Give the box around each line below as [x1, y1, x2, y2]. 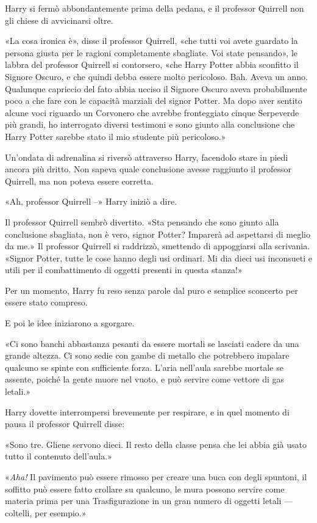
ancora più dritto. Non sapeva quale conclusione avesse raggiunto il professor [5, 163, 292, 175]
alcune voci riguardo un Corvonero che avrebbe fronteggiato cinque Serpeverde [5, 106, 299, 119]
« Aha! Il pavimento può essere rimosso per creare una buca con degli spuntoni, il [5, 470, 307, 483]
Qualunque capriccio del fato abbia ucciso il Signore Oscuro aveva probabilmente [5, 82, 307, 95]
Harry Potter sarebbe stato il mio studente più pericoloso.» [5, 130, 226, 142]
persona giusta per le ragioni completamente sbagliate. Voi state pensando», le [5, 46, 298, 59]
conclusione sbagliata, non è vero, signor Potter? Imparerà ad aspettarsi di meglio [5, 227, 310, 240]
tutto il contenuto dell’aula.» [5, 450, 112, 463]
